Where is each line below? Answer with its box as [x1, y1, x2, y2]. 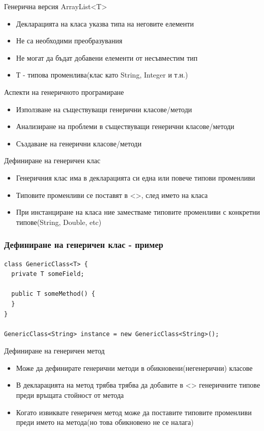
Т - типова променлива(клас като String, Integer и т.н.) [16, 69, 188, 80]
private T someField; [11, 270, 84, 278]
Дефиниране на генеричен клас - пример [4, 238, 163, 251]
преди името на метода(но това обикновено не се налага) [16, 417, 194, 427]
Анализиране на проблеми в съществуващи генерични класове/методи [16, 121, 234, 132]
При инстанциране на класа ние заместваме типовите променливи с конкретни [16, 207, 260, 217]
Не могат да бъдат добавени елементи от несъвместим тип [16, 52, 198, 63]
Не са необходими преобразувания [16, 35, 123, 46]
